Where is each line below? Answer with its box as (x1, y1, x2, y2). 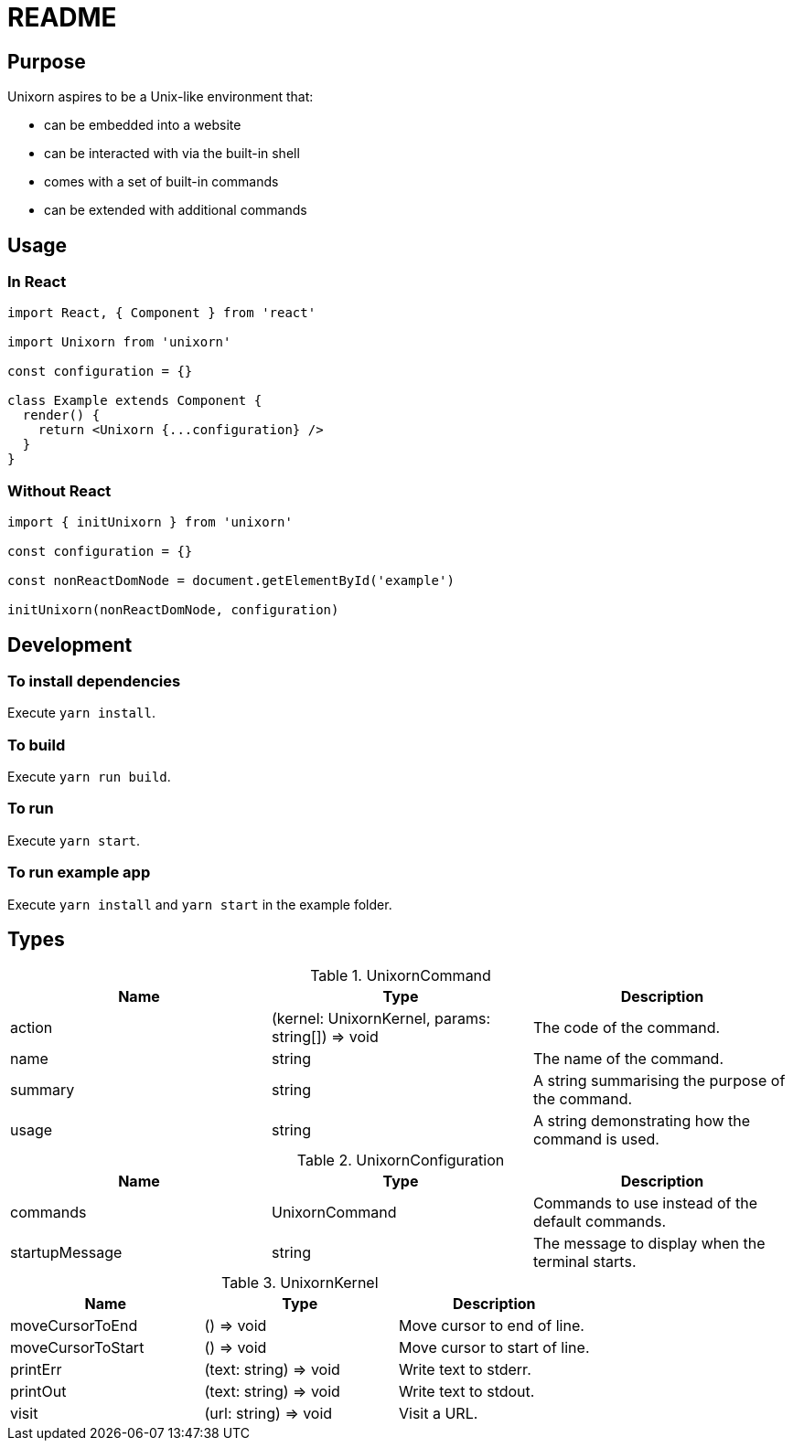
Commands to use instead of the (532, 1194, 758, 1213)
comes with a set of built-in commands (44, 174, 279, 190)
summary (10, 1081, 75, 1100)
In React (7, 272, 67, 292)
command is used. (532, 1130, 659, 1149)
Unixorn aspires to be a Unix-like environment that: (7, 89, 314, 105)
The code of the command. (532, 1018, 721, 1038)
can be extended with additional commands (44, 202, 307, 218)
